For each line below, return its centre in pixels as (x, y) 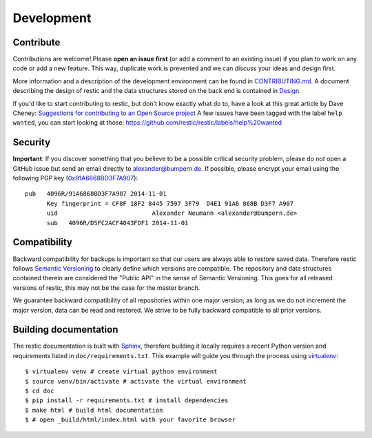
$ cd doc (40, 390)
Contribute (37, 42)
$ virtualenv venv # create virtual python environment (121, 372)
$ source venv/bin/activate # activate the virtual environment (136, 381)
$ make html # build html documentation (94, 410)
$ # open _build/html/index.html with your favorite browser (130, 420)
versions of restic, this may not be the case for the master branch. (106, 288)
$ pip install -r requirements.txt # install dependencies (127, 400)
